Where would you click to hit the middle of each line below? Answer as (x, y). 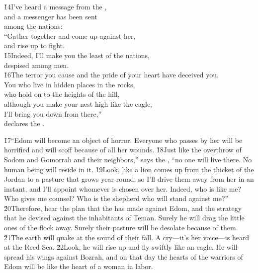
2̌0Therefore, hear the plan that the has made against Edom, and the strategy (123, 208)
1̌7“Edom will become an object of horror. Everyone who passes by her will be (123, 140)
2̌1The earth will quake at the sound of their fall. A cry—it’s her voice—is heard (127, 237)
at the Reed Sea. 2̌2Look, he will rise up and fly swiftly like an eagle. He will (121, 247)
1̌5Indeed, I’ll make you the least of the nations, (77, 55)
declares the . (24, 123)
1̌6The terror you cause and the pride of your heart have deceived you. (111, 75)
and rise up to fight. (34, 45)
